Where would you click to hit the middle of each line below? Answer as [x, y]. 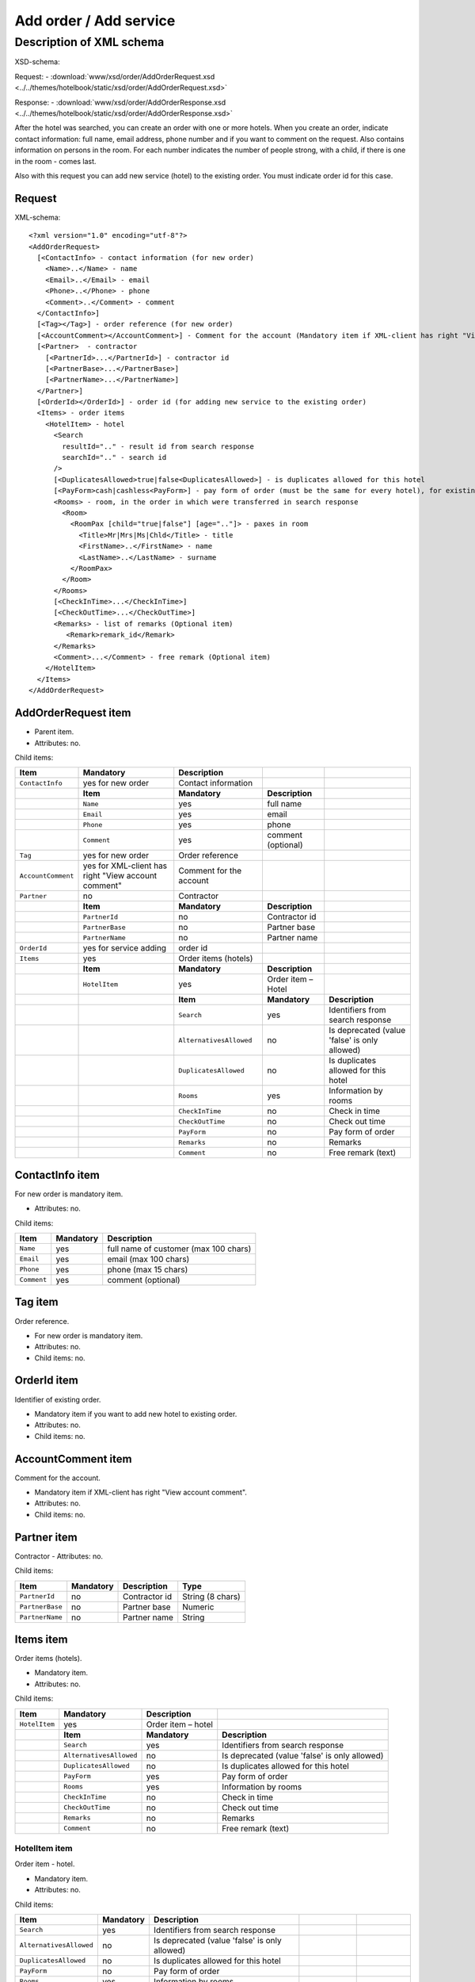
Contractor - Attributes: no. [59, 1556]
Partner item [46, 1537]
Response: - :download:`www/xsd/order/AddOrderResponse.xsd [120, 102]
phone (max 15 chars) [148, 1269]
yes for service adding [124, 948]
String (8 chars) [211, 1596]
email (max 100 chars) [148, 1259]
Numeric [198, 1607]
